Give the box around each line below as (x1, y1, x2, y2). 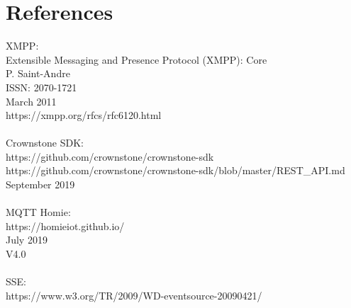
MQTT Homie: (6, 205, 71, 219)
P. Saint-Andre (6, 66, 70, 81)
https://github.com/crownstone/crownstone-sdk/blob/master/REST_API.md (6, 163, 345, 178)
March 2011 (6, 93, 57, 108)
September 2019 (6, 177, 75, 192)
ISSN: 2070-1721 (6, 79, 77, 94)
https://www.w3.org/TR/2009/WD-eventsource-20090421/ (6, 287, 262, 302)
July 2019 (6, 232, 48, 247)
